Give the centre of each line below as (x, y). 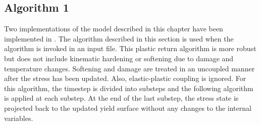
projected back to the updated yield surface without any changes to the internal (128, 108)
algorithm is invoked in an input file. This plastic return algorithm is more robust (130, 48)
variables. (19, 118)
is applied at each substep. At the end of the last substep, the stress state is (121, 98)
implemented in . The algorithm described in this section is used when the (119, 38)
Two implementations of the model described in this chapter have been (114, 29)
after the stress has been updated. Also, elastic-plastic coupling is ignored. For (125, 78)
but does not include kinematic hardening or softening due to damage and (119, 58)
